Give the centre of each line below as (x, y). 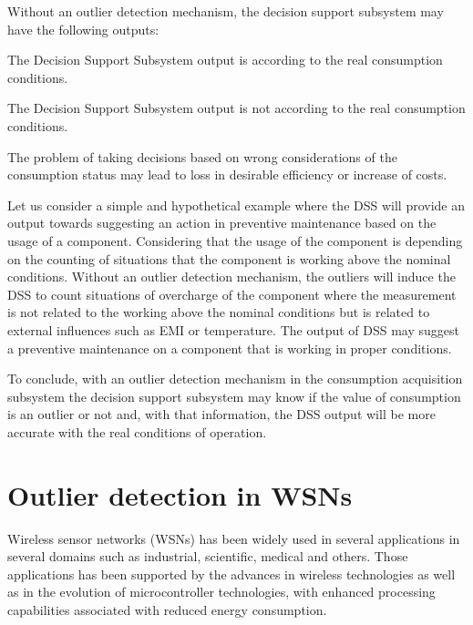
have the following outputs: (83, 29)
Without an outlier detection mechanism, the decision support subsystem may (226, 11)
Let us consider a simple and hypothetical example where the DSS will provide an (236, 205)
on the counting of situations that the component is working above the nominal (229, 258)
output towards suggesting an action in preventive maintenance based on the (222, 223)
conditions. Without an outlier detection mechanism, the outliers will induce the (231, 277)
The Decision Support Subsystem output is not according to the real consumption (236, 108)
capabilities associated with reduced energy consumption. (167, 609)
